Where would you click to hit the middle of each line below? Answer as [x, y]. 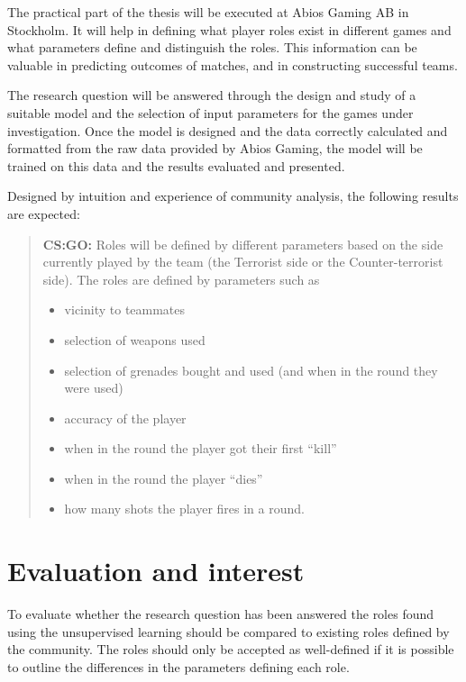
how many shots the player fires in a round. [184, 509]
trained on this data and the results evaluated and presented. [176, 165]
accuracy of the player [125, 418]
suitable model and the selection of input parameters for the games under [210, 112]
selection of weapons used [135, 339]
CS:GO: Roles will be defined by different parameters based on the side [243, 244]
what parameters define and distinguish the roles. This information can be [212, 47]
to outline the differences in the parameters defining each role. [178, 666]
